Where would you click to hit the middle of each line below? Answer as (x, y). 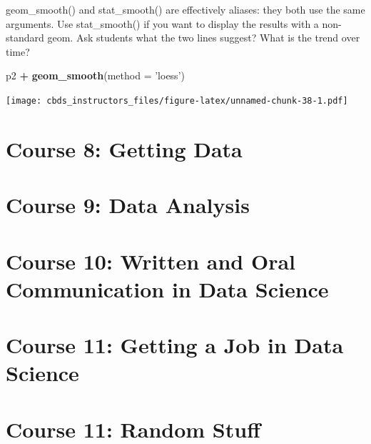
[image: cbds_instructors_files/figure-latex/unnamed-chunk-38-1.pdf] (177, 100)
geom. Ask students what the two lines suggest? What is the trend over (204, 38)
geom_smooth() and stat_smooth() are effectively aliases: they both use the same (185, 9)
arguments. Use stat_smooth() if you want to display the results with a (162, 23)
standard (25, 38)
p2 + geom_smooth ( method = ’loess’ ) (95, 75)
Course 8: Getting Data (124, 148)
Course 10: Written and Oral (151, 261)
